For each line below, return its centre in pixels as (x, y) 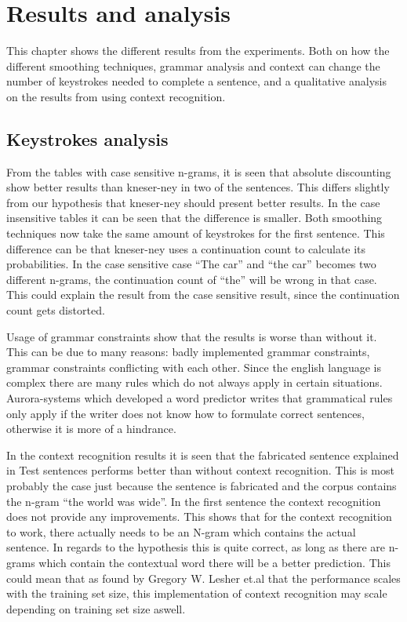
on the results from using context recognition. (116, 96)
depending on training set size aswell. (96, 608)
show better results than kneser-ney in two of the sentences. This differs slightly (198, 187)
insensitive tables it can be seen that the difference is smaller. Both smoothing (194, 218)
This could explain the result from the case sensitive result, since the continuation (203, 295)
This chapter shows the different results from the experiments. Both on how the (198, 51)
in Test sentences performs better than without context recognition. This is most (200, 470)
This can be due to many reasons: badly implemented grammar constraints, (188, 352)
